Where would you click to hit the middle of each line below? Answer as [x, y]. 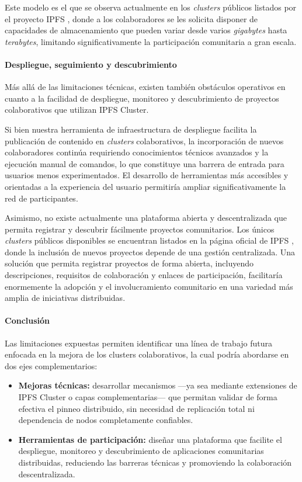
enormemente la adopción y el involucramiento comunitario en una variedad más [149, 286]
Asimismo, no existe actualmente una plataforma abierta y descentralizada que [146, 218]
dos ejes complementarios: [51, 365]
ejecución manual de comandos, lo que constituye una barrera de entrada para [145, 163]
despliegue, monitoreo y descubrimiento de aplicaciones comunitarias [141, 451]
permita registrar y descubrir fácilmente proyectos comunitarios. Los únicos [140, 229]
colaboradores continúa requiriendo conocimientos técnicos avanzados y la [137, 152]
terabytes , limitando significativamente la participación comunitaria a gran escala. [151, 41]
